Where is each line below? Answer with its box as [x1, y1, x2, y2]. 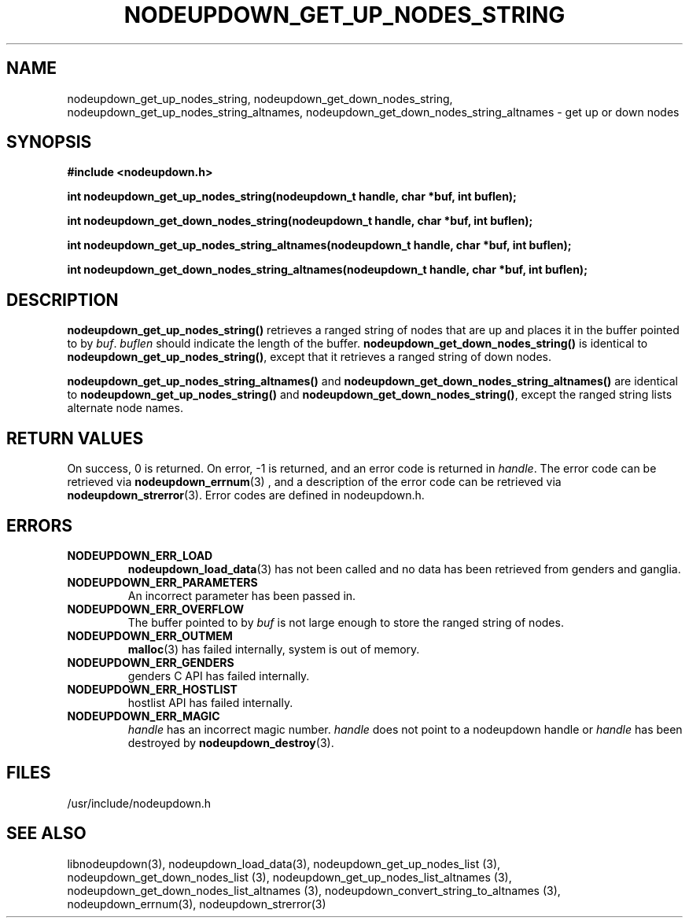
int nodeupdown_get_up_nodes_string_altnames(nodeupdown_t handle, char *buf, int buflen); [67, 238, 572, 252]
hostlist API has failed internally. [127, 695, 293, 709]
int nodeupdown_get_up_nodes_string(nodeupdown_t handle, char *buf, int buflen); [67, 190, 517, 204]
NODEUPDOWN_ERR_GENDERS [67, 655, 234, 669]
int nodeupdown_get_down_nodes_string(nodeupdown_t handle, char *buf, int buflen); [67, 214, 533, 228]
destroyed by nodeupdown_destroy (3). [127, 735, 334, 749]
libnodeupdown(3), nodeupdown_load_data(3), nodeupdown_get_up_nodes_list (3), [67, 856, 501, 871]
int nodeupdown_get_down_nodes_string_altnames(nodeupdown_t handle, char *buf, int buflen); [67, 263, 588, 277]
